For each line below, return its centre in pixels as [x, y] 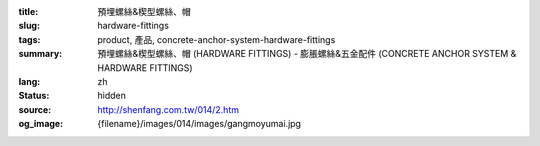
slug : [29, 26]
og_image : [41, 124]
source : [35, 109]
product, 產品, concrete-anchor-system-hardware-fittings [216, 39]
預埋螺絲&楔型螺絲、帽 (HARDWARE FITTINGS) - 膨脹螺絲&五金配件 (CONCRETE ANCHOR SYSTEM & [307, 54]
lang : [29, 81]
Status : [34, 96]
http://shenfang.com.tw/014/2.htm [168, 109]
